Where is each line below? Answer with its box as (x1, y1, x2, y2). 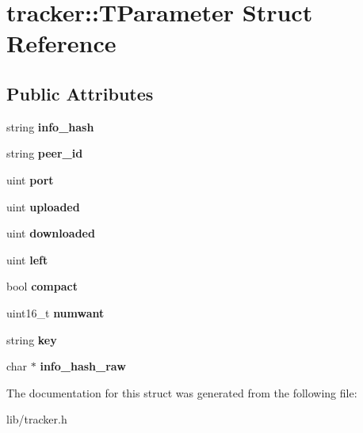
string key (6, 331, 57, 348)
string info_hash (6, 118, 94, 135)
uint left (6, 251, 48, 268)
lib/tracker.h (6, 411, 67, 427)
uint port (6, 171, 54, 188)
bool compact (6, 278, 78, 294)
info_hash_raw (40, 358, 126, 374)
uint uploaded (6, 198, 80, 215)
